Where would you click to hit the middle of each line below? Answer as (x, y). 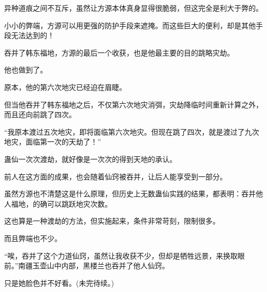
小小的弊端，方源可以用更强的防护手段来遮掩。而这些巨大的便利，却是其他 (130, 25)
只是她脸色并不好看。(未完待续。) (59, 282)
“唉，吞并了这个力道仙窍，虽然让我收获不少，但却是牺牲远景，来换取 (121, 255)
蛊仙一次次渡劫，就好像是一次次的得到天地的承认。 (90, 159)
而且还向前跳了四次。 (40, 114)
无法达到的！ (33, 35)
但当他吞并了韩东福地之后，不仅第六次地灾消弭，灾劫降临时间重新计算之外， (133, 104)
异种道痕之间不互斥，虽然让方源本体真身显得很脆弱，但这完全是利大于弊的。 (133, 8)
